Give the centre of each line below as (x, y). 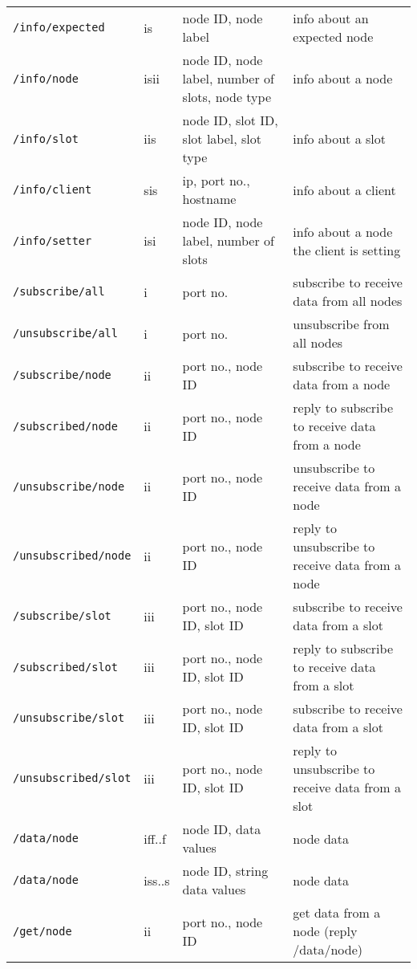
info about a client (344, 189)
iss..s (157, 880)
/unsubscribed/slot (72, 778)
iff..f (155, 838)
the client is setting (347, 250)
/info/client (53, 189)
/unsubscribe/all (65, 333)
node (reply (325, 931)
